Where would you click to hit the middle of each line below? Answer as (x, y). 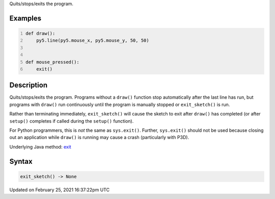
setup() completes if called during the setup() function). (72, 121)
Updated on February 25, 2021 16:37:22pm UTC (59, 190)
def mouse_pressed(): (53, 62)
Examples (25, 18)
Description (29, 85)
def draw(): (40, 33)
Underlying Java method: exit (40, 147)
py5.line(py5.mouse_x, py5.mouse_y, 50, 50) (93, 40)
